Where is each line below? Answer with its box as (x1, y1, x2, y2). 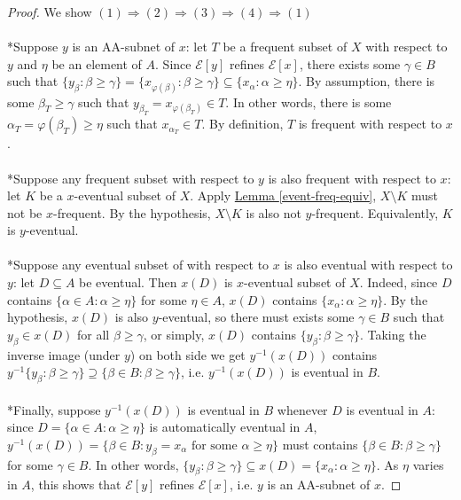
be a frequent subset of (223, 37, 348, 56)
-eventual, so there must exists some (158, 308, 355, 326)
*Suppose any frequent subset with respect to (7, 168, 254, 187)
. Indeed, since (359, 273, 438, 292)
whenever (277, 400, 328, 418)
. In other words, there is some (225, 92, 392, 111)
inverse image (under (7, 345, 121, 363)
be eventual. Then (79, 273, 177, 292)
